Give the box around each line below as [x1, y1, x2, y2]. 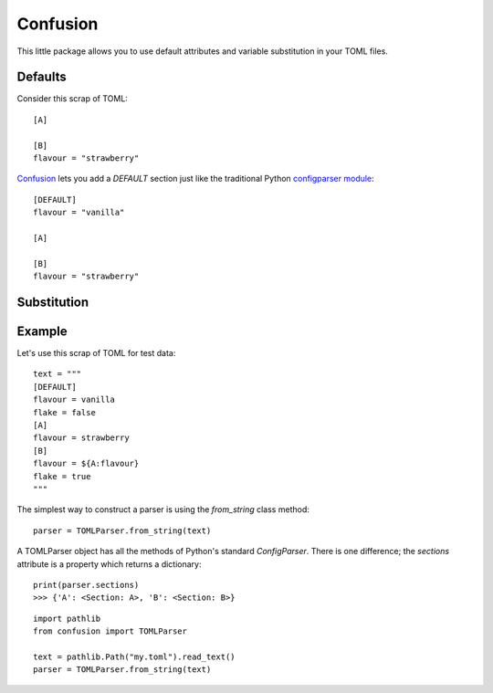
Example [16, 323, 68, 339]
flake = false [33, 407, 96, 417]
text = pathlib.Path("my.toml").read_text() [33, 651, 236, 662]
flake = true [33, 471, 91, 481]
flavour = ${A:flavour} [33, 458, 140, 469]
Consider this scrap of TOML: [16, 93, 128, 104]
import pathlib [33, 613, 101, 624]
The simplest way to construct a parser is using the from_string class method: [16, 504, 309, 515]
